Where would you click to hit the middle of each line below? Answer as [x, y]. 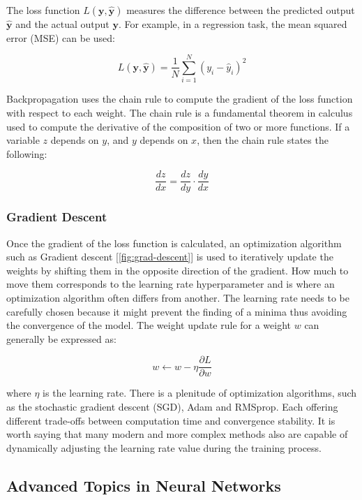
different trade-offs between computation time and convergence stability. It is [171, 420]
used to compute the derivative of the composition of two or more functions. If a [178, 126]
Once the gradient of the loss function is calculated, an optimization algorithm [174, 243]
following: [27, 153]
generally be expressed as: [61, 338]
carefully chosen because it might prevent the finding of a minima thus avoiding [177, 311]
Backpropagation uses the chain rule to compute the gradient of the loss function [180, 99]
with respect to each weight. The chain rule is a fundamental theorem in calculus [180, 112]
